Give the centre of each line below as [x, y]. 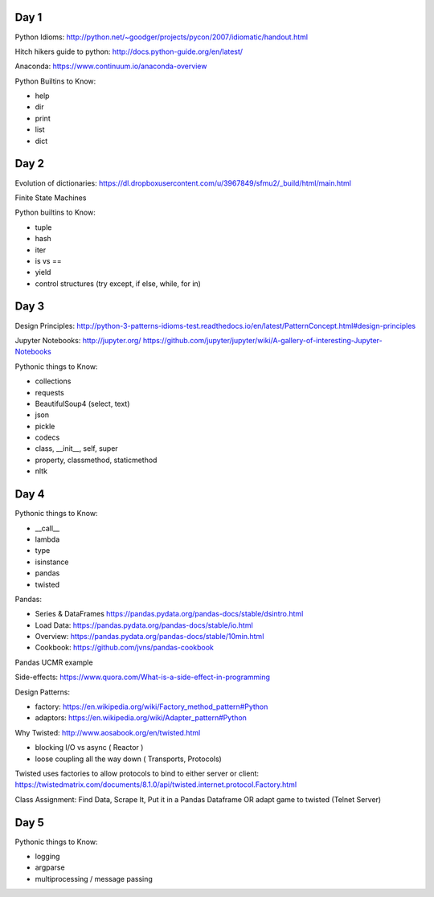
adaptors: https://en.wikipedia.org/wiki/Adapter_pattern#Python [141, 718]
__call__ [47, 528]
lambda [47, 539]
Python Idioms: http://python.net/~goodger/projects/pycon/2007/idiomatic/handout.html [162, 37]
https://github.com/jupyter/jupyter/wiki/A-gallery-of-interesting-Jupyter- [262, 340]
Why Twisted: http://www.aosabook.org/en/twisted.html [108, 732]
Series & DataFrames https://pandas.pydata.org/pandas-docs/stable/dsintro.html [169, 614]
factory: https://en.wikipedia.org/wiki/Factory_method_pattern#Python [151, 707]
